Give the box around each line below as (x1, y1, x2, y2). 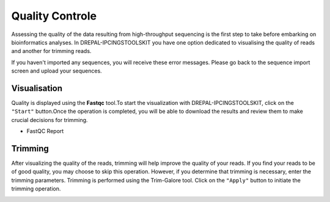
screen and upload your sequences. (11, 67, 102, 74)
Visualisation (11, 83, 63, 93)
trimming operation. (11, 185, 61, 192)
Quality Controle (11, 9, 97, 23)
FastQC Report (26, 128, 64, 135)
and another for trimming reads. (11, 48, 92, 55)
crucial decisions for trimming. (11, 116, 88, 123)
